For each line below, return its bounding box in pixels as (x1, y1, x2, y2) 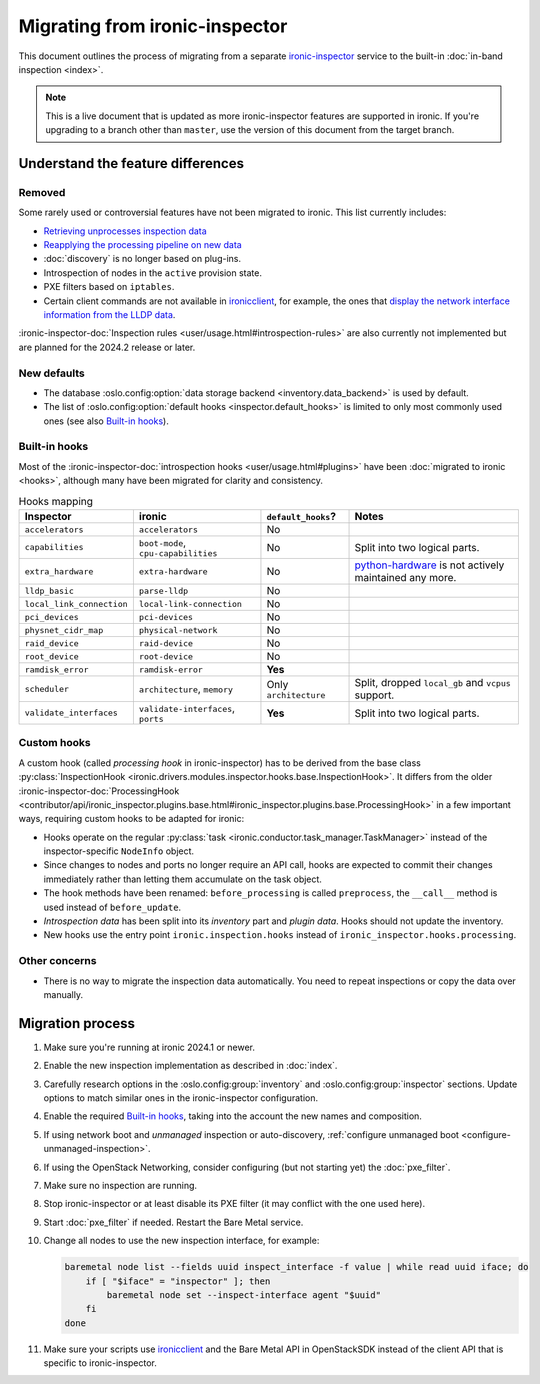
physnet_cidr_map (24, 625, 104, 635)
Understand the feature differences (18, 155, 245, 172)
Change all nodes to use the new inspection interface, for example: (43, 1235, 320, 1247)
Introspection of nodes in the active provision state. (43, 266, 262, 279)
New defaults (18, 366, 85, 380)
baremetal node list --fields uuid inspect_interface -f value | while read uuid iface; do (64, 1261, 529, 1273)
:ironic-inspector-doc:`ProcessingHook (18, 785, 180, 797)
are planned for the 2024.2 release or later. (18, 341, 196, 353)
